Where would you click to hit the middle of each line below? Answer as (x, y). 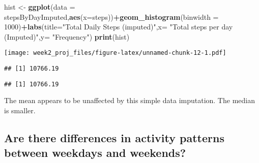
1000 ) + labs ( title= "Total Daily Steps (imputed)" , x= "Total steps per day (119, 27)
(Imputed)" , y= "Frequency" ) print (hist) (67, 36)
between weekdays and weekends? (95, 153)
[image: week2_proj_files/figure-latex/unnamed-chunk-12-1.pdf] (115, 53)
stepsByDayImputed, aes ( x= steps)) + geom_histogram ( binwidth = (111, 17)
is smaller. (20, 110)
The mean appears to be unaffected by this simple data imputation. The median (129, 100)
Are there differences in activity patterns (114, 137)
